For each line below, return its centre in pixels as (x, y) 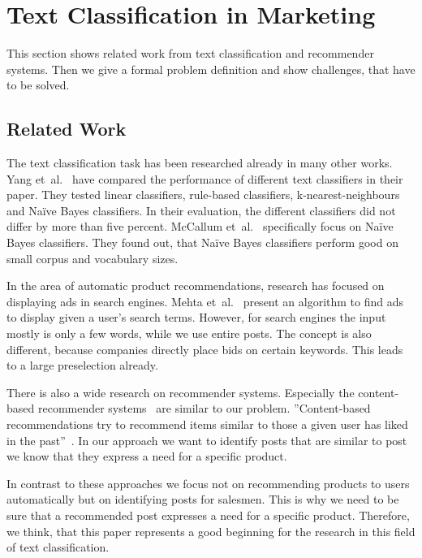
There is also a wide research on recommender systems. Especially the (181, 392)
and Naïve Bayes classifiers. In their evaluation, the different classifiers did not (201, 210)
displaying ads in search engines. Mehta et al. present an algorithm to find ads (205, 301)
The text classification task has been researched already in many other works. (200, 163)
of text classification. (58, 547)
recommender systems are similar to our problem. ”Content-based (204, 408)
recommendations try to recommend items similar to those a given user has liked (207, 424)
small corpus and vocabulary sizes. (93, 258)
